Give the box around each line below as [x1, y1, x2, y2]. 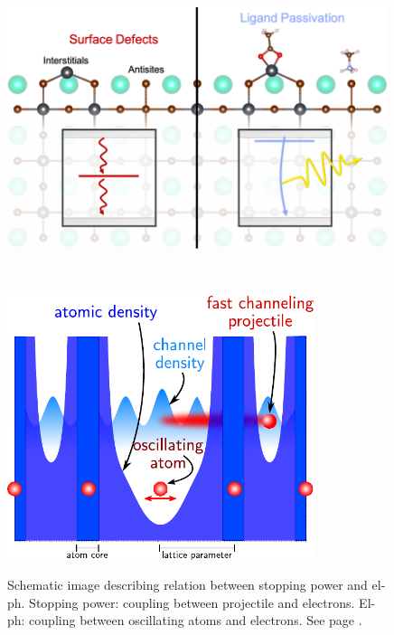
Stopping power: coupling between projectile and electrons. [29, 592, 355, 611]
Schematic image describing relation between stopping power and [7, 575, 368, 594]
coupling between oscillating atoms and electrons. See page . [29, 611, 362, 630]
